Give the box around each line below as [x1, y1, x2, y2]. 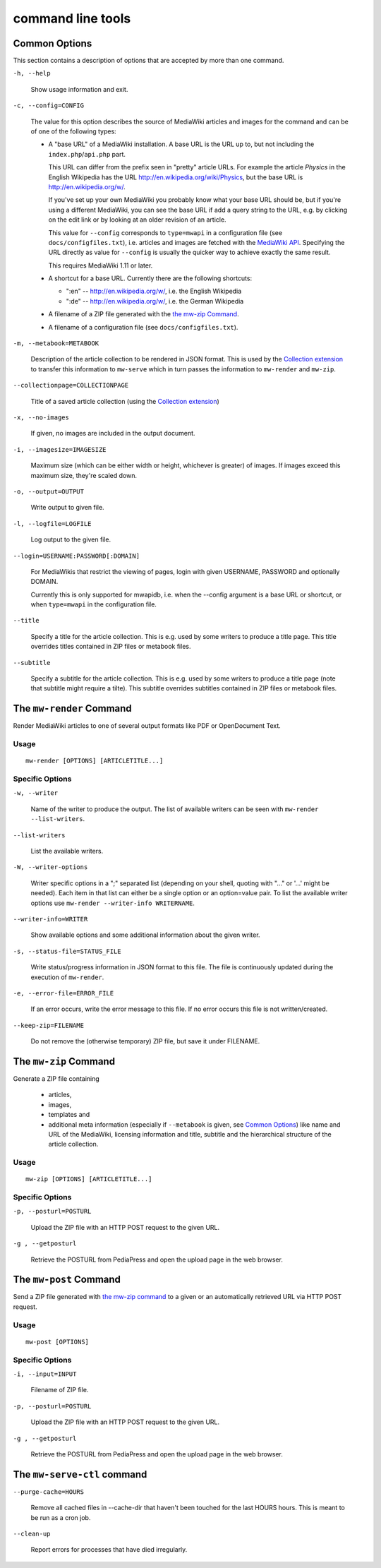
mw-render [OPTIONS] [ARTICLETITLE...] [25, 757, 164, 765]
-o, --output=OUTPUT [13, 487, 85, 496]
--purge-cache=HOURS [13, 1488, 85, 1496]
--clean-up [13, 1530, 51, 1538]
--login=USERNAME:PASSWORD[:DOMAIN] [13, 551, 140, 560]
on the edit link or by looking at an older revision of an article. [48, 215, 226, 224]
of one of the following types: [30, 127, 116, 136]
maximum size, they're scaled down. [30, 471, 138, 479]
